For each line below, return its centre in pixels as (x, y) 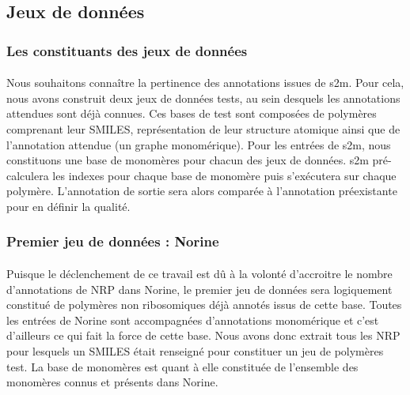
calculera (28, 175)
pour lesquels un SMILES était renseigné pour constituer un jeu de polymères (195, 350)
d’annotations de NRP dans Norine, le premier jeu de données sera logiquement (199, 289)
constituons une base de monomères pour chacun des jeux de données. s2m (188, 160)
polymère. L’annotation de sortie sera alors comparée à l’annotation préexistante (202, 191)
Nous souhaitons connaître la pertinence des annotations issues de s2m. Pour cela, (205, 83)
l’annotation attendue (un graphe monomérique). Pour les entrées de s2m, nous (199, 144)
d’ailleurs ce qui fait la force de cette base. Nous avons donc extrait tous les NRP (203, 335)
